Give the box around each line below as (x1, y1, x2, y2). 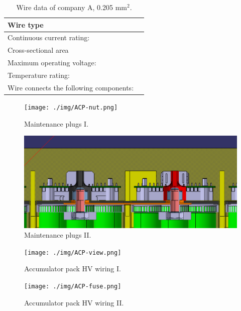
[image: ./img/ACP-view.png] (24, 249, 122, 256)
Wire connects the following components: (8, 82, 134, 92)
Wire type (8, 19, 44, 30)
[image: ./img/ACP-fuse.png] (24, 283, 122, 290)
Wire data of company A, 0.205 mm (16, 2, 127, 12)
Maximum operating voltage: (8, 57, 96, 68)
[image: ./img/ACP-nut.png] (24, 103, 118, 111)
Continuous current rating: (8, 32, 90, 43)
